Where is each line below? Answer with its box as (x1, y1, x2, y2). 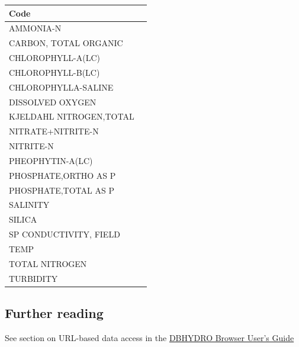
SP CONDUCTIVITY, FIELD (9, 228, 120, 240)
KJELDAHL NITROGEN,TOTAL (9, 110, 134, 123)
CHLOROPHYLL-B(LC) (9, 66, 100, 78)
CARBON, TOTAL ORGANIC (9, 37, 123, 49)
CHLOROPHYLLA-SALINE (9, 81, 114, 93)
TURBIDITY (9, 272, 58, 284)
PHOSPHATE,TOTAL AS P (9, 184, 114, 196)
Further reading (5, 304, 104, 322)
